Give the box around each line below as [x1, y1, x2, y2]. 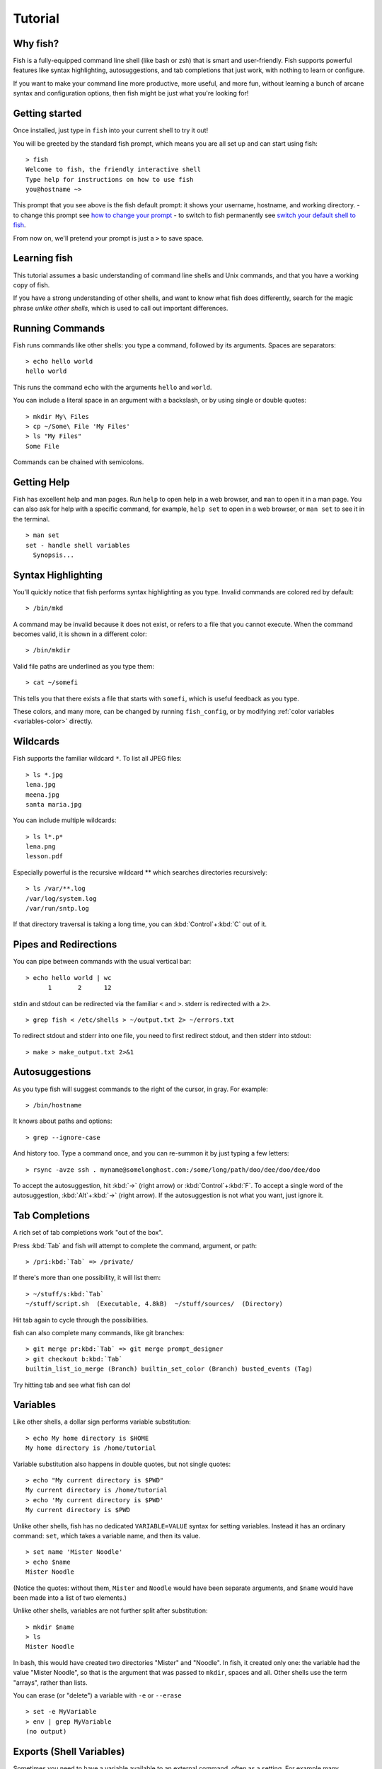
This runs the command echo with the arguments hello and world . [13, 383, 212, 391]
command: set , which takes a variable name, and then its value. [13, 1531, 201, 1540]
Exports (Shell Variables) [13, 1746, 125, 1758]
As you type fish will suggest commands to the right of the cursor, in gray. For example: [13, 1085, 268, 1093]
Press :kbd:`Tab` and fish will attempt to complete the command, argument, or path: [13, 1241, 257, 1250]
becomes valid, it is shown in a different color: [13, 630, 148, 638]
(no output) [25, 1727, 67, 1736]
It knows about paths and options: [13, 1117, 112, 1125]
